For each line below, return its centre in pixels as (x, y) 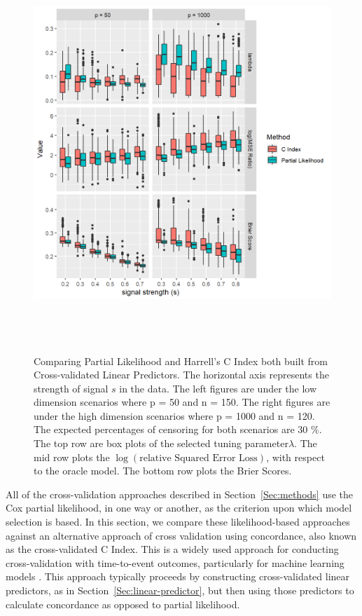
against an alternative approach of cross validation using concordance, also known (181, 535)
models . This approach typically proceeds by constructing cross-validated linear (178, 576)
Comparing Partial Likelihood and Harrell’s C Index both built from (181, 361)
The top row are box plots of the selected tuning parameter (161, 443)
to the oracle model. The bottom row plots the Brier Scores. (163, 471)
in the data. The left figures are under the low (218, 388)
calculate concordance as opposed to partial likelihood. (123, 604)
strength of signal (71, 388)
